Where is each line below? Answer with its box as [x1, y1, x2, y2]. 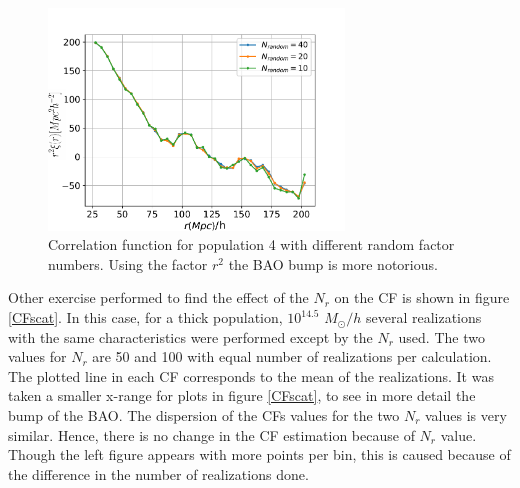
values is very [424, 405, 507, 426]
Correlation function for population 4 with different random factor [48, 234, 455, 255]
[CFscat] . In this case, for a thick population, [8, 307, 283, 328]
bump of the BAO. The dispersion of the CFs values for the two [8, 405, 400, 426]
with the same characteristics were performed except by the [8, 326, 373, 347]
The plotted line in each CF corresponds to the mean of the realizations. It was [8, 365, 494, 386]
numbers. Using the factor [48, 253, 208, 274]
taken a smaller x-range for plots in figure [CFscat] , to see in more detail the [8, 385, 476, 406]
